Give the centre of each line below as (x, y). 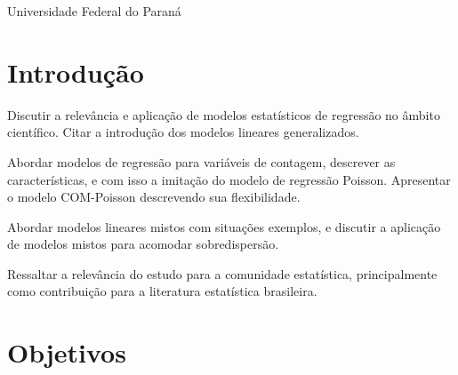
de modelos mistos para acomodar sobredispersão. (143, 244)
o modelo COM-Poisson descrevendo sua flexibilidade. (154, 197)
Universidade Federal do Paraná (94, 11)
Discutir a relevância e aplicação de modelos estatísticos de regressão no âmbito (224, 114)
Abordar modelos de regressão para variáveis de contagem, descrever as (201, 161)
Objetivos (67, 352)
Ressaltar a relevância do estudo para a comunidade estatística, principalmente (222, 273)
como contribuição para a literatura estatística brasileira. (162, 291)
